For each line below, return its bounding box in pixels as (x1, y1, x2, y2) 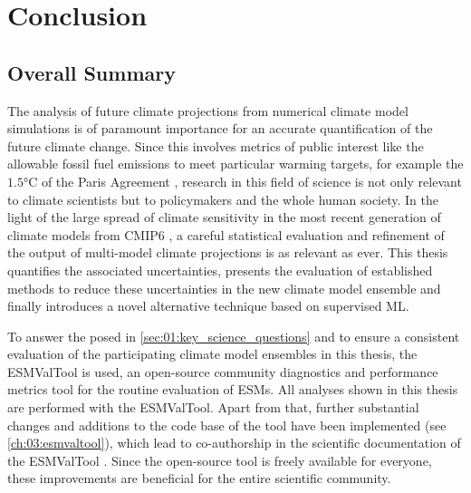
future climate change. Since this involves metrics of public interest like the (7, 136, 424, 155)
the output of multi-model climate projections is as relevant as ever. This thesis (7, 243, 448, 262)
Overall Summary (7, 58, 176, 86)
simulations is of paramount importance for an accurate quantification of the (7, 119, 433, 138)
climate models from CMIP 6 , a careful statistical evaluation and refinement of (7, 225, 445, 244)
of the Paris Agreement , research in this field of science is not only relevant (41, 171, 462, 190)
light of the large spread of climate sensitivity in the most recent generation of (7, 208, 441, 227)
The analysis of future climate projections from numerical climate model (7, 101, 409, 120)
